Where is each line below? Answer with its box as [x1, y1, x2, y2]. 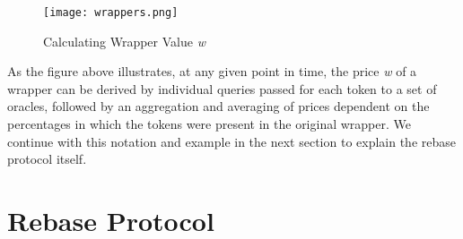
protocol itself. [7, 149, 87, 168]
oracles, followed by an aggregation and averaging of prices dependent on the [7, 97, 430, 115]
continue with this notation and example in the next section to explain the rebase [7, 132, 456, 150]
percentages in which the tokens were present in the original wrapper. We [7, 115, 412, 133]
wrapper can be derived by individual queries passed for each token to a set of [7, 79, 437, 98]
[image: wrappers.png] [43, 6, 179, 19]
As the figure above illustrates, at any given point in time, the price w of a [7, 62, 417, 81]
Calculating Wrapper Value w [43, 31, 205, 50]
